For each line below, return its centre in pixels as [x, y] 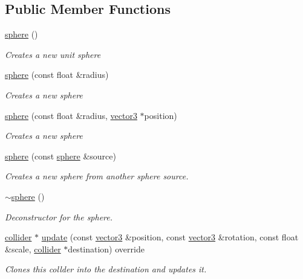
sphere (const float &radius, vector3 [71, 115]
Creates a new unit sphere [53, 54]
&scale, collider [33, 249]
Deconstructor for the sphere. [59, 216]
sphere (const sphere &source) [60, 156]
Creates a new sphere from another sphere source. [97, 176]
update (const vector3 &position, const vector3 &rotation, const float [170, 237]
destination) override [106, 249]
